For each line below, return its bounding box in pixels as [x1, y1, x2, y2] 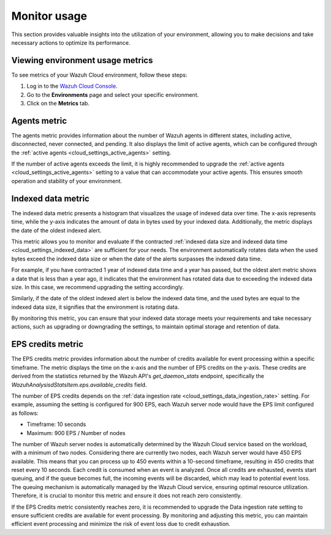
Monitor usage [11, 9, 88, 23]
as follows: [11, 409, 39, 417]
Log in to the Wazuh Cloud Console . [26, 83, 118, 90]
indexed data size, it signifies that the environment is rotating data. [11, 303, 180, 311]
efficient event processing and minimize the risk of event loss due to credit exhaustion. [11, 520, 231, 528]
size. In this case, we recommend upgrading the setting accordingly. [11, 283, 184, 290]
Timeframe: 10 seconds [26, 420, 86, 428]
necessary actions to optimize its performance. [11, 39, 131, 46]
